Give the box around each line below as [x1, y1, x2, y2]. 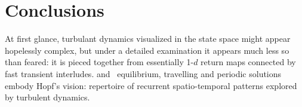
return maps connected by [201, 56, 296, 68]
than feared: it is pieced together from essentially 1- [5, 56, 194, 68]
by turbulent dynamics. [5, 91, 90, 103]
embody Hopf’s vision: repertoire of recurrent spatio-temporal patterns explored [5, 79, 297, 91]
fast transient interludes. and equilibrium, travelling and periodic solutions [5, 67, 282, 80]
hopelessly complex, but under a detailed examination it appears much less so [5, 44, 289, 56]
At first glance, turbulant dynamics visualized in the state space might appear [5, 32, 291, 45]
